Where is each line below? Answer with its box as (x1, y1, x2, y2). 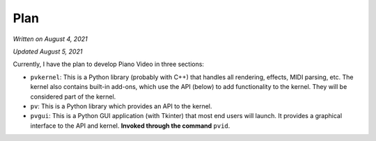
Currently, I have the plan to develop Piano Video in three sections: (13, 60, 205, 69)
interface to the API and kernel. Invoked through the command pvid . (30, 122, 230, 130)
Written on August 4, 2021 (13, 35, 88, 43)
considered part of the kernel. (30, 92, 116, 101)
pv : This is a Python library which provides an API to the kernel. (30, 101, 212, 110)
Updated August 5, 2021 (13, 47, 83, 56)
